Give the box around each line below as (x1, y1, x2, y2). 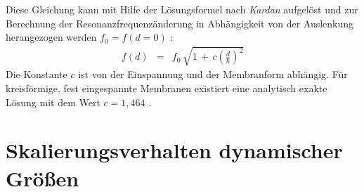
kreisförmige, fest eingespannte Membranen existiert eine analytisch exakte (6, 80, 327, 95)
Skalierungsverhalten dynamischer (6, 136, 343, 165)
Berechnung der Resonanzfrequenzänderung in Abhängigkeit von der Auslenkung (6, 15, 354, 30)
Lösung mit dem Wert (6, 94, 100, 109)
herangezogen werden (6, 30, 97, 44)
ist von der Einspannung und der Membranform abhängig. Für (78, 67, 348, 82)
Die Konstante (6, 67, 67, 82)
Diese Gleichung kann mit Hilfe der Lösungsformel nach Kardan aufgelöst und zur (6, 2, 358, 16)
